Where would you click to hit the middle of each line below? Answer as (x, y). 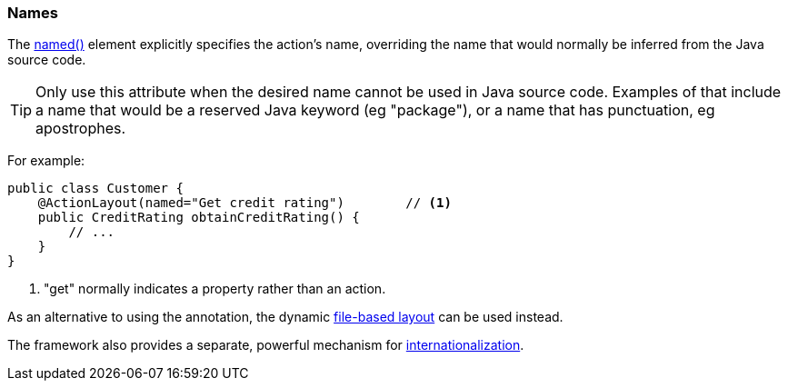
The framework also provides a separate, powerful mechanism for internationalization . (266, 345)
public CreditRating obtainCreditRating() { (199, 218)
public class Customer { (95, 189)
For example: (46, 161)
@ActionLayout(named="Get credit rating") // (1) (244, 203)
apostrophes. (81, 129)
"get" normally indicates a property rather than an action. (215, 289)
